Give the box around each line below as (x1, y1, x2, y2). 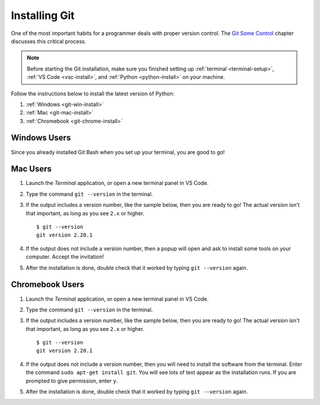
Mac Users (11, 164, 52, 174)
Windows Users (11, 133, 71, 143)
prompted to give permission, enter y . (25, 377, 118, 384)
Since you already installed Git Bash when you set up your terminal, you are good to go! (11, 148, 225, 155)
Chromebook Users (11, 279, 85, 290)
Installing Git (11, 9, 75, 22)
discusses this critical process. (11, 37, 87, 44)
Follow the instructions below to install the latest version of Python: (11, 90, 175, 97)
